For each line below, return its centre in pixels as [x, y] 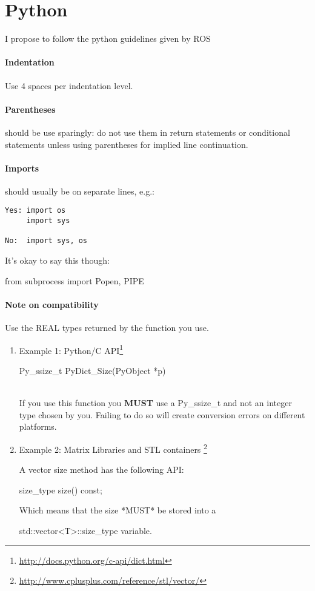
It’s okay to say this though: [57, 260]
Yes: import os [35, 211]
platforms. [38, 426]
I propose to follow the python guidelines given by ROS [108, 38]
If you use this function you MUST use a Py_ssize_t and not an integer [155, 403]
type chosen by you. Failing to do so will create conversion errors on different [162, 414]
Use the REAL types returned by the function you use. [107, 328]
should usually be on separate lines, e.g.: [80, 191]
